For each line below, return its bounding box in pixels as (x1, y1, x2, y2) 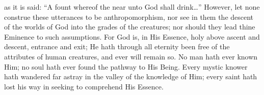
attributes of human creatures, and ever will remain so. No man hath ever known (4, 51, 258, 61)
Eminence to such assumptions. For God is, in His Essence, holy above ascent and (4, 31, 260, 42)
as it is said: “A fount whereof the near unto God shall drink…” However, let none (4, 2, 260, 12)
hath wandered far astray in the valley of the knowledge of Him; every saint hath (4, 71, 257, 82)
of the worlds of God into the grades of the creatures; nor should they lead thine (4, 21, 255, 32)
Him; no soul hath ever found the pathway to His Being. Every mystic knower (4, 61, 248, 72)
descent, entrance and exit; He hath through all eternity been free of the (4, 41, 230, 52)
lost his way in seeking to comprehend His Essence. (4, 81, 164, 91)
